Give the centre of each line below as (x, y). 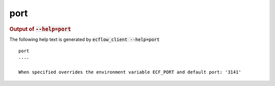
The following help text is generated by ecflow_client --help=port (85, 39)
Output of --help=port (40, 29)
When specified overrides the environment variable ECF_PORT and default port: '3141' (130, 72)
